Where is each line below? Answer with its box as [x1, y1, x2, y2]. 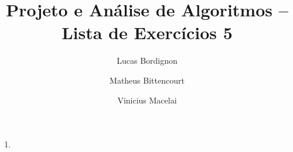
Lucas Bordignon [117, 54, 178, 67]
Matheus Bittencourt [110, 74, 185, 86]
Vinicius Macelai [117, 94, 177, 106]
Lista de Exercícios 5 [62, 20, 233, 44]
